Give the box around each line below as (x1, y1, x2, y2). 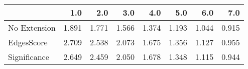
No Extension (8, 22, 56, 33)
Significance (8, 51, 49, 62)
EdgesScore (8, 36, 48, 48)
